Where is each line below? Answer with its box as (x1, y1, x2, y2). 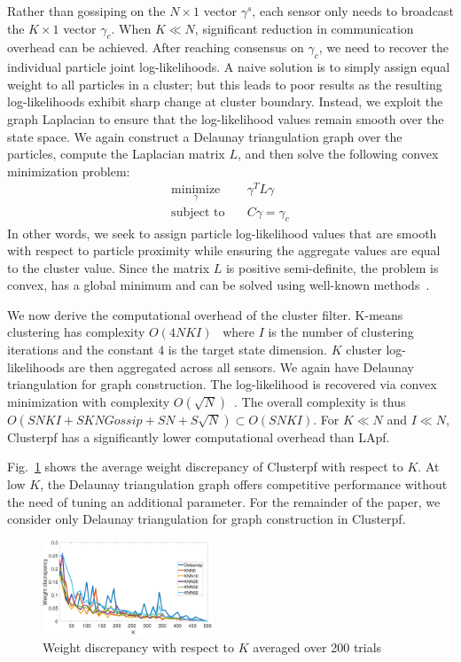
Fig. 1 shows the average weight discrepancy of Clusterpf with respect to (7, 457, 403, 476)
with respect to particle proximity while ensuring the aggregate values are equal (7, 241, 441, 260)
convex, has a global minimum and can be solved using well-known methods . (7, 276, 430, 294)
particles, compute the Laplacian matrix (7, 144, 225, 163)
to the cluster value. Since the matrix (7, 258, 210, 276)
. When (111, 19, 152, 37)
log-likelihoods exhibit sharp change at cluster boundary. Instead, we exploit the (7, 92, 443, 111)
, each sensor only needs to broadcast (252, 2, 454, 19)
